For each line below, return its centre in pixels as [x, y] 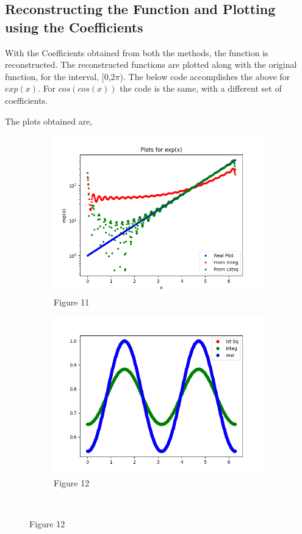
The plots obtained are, [49, 121]
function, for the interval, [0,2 [60, 76]
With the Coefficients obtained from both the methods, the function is [137, 52]
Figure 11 [72, 302]
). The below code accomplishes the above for [205, 76]
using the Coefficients [74, 27]
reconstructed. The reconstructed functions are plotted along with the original [151, 64]
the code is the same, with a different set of [201, 88]
